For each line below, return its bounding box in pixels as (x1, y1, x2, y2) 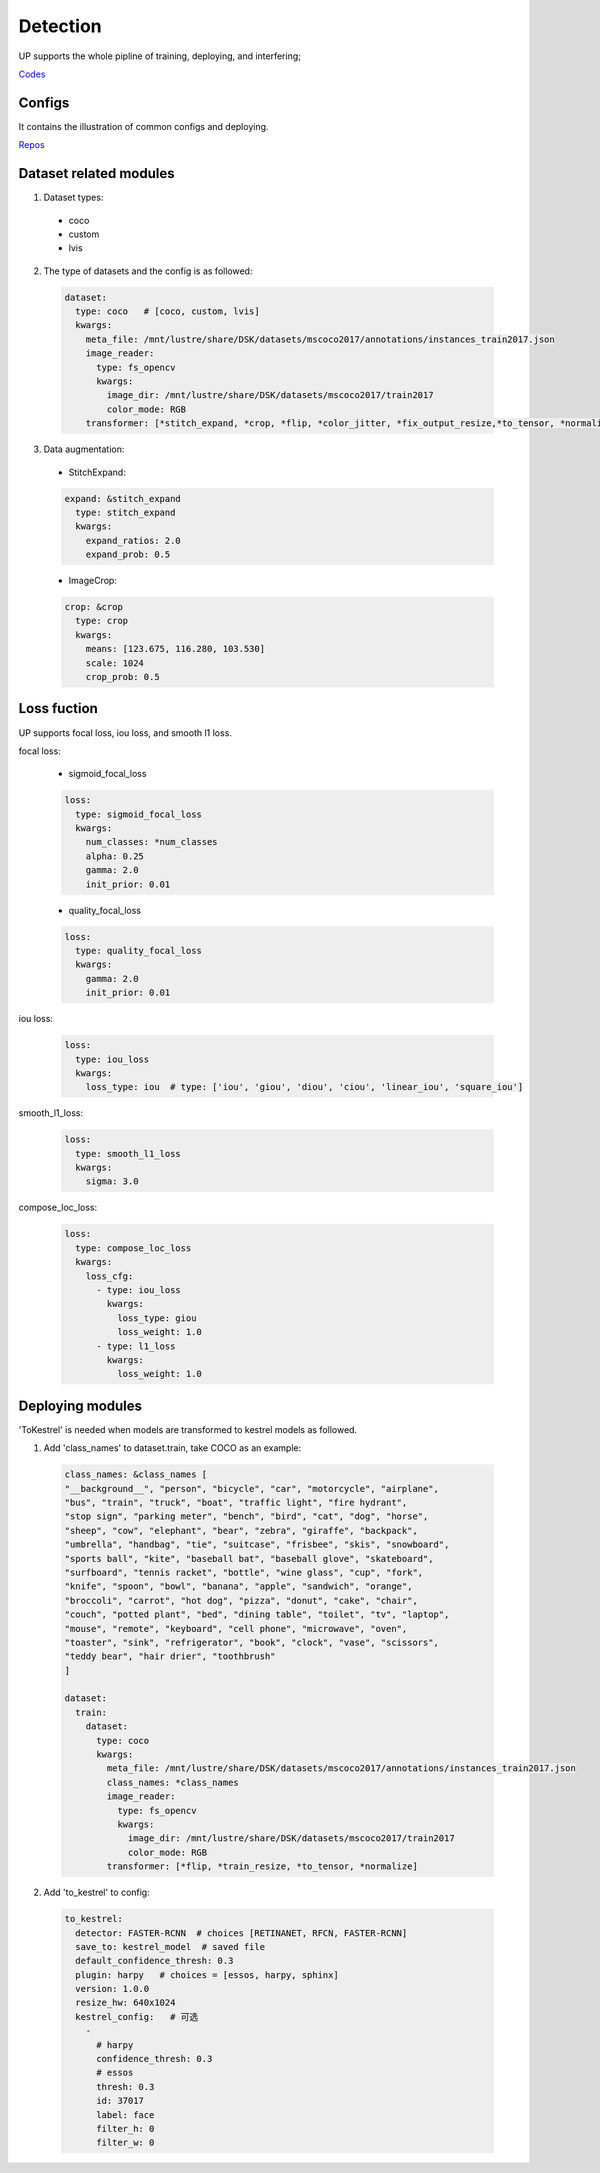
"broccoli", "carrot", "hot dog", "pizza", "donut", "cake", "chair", (64, 1595, 419, 1606)
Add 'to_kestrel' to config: (43, 1886, 150, 1899)
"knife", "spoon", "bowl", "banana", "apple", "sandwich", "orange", (64, 1581, 413, 1592)
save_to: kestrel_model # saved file (75, 1941, 265, 1952)
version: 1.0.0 (75, 1983, 150, 1995)
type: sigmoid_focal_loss (75, 808, 202, 820)
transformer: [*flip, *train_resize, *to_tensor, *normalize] (106, 1861, 419, 1872)
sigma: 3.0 (85, 1176, 139, 1187)
